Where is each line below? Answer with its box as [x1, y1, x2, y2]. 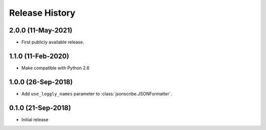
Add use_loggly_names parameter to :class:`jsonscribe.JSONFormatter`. [21, 91, 172, 97]
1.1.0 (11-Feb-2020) [9, 52, 69, 60]
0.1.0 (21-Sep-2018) [9, 103, 71, 112]
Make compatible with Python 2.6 [21, 65, 90, 71]
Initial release [21, 116, 49, 123]
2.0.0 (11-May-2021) [9, 26, 72, 34]
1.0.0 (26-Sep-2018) [9, 78, 73, 86]
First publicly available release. [21, 39, 84, 45]
